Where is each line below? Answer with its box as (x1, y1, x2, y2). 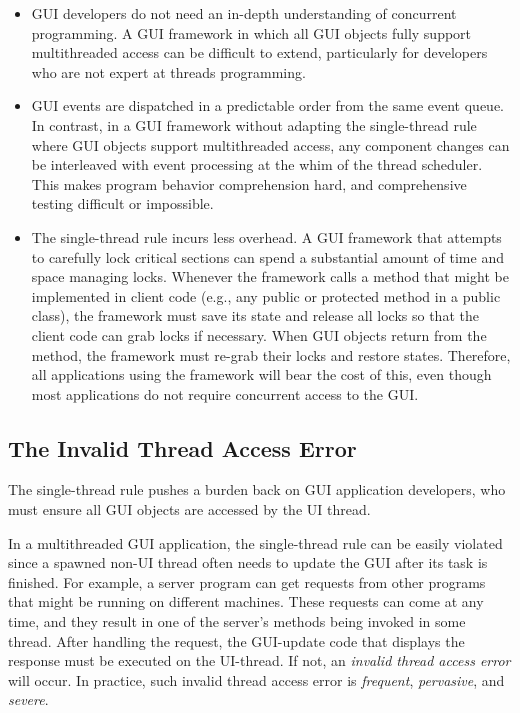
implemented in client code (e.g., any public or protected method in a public (31, 285, 501, 306)
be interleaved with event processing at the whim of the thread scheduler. (31, 154, 483, 175)
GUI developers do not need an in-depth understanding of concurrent (31, 3, 457, 23)
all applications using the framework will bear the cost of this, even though (31, 364, 492, 385)
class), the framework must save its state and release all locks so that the (31, 305, 479, 326)
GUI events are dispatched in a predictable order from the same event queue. (31, 95, 505, 116)
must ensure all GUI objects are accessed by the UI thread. (8, 499, 371, 520)
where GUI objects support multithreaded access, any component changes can (31, 134, 510, 155)
